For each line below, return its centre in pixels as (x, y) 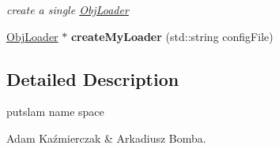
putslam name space (55, 112)
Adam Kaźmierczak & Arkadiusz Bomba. (106, 138)
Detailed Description (93, 78)
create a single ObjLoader (68, 9)
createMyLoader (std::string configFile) (172, 36)
